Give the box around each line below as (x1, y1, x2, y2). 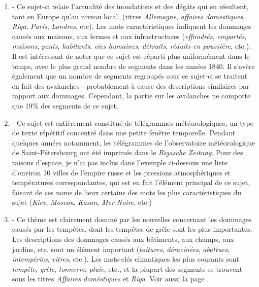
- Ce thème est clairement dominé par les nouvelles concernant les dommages (12, 213, 252, 224)
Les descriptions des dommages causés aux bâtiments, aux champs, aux (12, 234, 234, 244)
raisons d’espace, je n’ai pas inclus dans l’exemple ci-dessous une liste (12, 157, 228, 167)
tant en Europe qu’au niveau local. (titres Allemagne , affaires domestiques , (12, 11, 245, 21)
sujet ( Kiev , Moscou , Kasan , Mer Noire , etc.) (12, 197, 152, 207)
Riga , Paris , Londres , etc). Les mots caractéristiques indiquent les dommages (12, 21, 251, 31)
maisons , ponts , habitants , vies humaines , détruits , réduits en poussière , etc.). (12, 41, 251, 51)
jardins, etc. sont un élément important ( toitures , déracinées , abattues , (12, 243, 230, 254)
